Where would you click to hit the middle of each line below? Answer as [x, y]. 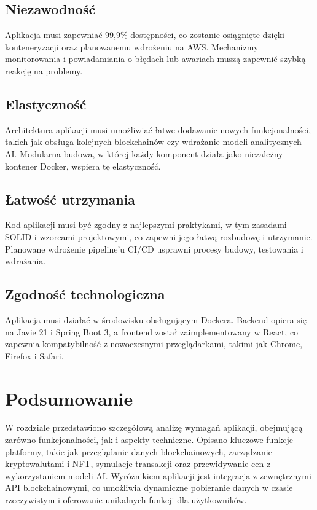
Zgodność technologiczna [85, 294]
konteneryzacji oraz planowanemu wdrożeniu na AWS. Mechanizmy [132, 46]
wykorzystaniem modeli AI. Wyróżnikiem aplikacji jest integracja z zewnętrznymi [158, 475]
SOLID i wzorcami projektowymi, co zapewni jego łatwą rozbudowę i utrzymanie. [159, 236]
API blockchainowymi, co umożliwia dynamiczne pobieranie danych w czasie [149, 488]
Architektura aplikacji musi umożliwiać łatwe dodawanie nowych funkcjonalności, [158, 129]
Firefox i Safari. [34, 355]
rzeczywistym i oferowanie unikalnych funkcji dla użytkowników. [126, 500]
